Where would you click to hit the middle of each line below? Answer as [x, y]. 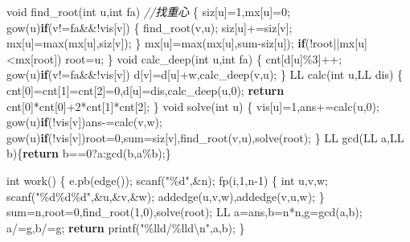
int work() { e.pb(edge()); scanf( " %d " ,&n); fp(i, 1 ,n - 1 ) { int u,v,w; [168, 180]
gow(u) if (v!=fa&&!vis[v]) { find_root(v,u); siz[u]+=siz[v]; [150, 27]
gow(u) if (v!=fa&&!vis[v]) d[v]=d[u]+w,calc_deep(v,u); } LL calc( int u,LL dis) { [205, 74]
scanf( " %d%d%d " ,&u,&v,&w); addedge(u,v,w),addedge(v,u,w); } [166, 196]
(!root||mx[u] [336, 43]
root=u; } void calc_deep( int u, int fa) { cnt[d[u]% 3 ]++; [204, 58]
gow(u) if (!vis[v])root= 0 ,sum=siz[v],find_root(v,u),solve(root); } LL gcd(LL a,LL [205, 137]
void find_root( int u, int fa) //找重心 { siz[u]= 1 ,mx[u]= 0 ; [148, 11]
